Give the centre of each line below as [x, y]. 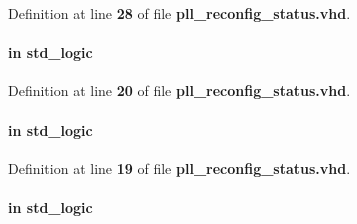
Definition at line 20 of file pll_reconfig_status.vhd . [179, 90]
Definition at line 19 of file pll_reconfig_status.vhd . [179, 167]
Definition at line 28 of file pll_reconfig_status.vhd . [179, 13]
